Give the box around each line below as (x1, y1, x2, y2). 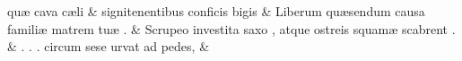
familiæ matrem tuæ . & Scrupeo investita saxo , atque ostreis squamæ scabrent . (7, 19, 456, 38)
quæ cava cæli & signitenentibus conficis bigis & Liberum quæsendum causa (7, 2, 425, 20)
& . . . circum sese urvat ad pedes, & (7, 37, 210, 56)
